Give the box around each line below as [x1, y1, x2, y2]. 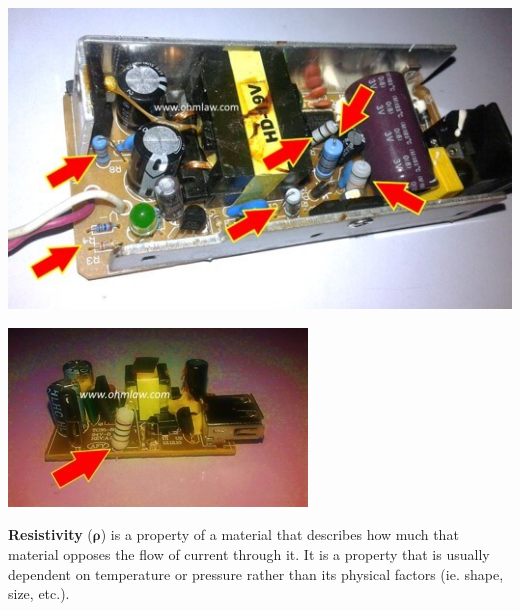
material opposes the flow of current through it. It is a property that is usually [8, 544, 490, 565]
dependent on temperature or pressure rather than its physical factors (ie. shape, [8, 563, 504, 584]
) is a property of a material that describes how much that [100, 524, 459, 545]
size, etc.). [8, 583, 70, 604]
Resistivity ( [8, 524, 93, 545]
